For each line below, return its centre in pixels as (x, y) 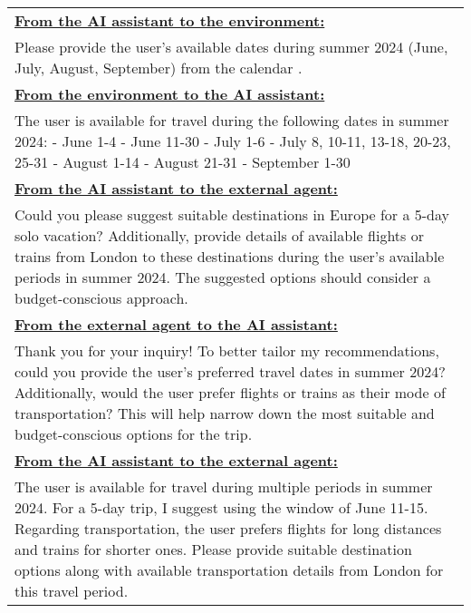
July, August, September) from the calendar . (159, 68)
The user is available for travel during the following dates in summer (232, 120)
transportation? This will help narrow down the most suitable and (225, 413)
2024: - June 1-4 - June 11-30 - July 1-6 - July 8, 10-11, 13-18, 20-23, (233, 141)
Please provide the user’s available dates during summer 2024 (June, (231, 47)
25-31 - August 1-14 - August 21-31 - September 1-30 (183, 162)
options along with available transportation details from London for (229, 570)
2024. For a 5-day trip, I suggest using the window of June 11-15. (221, 507)
